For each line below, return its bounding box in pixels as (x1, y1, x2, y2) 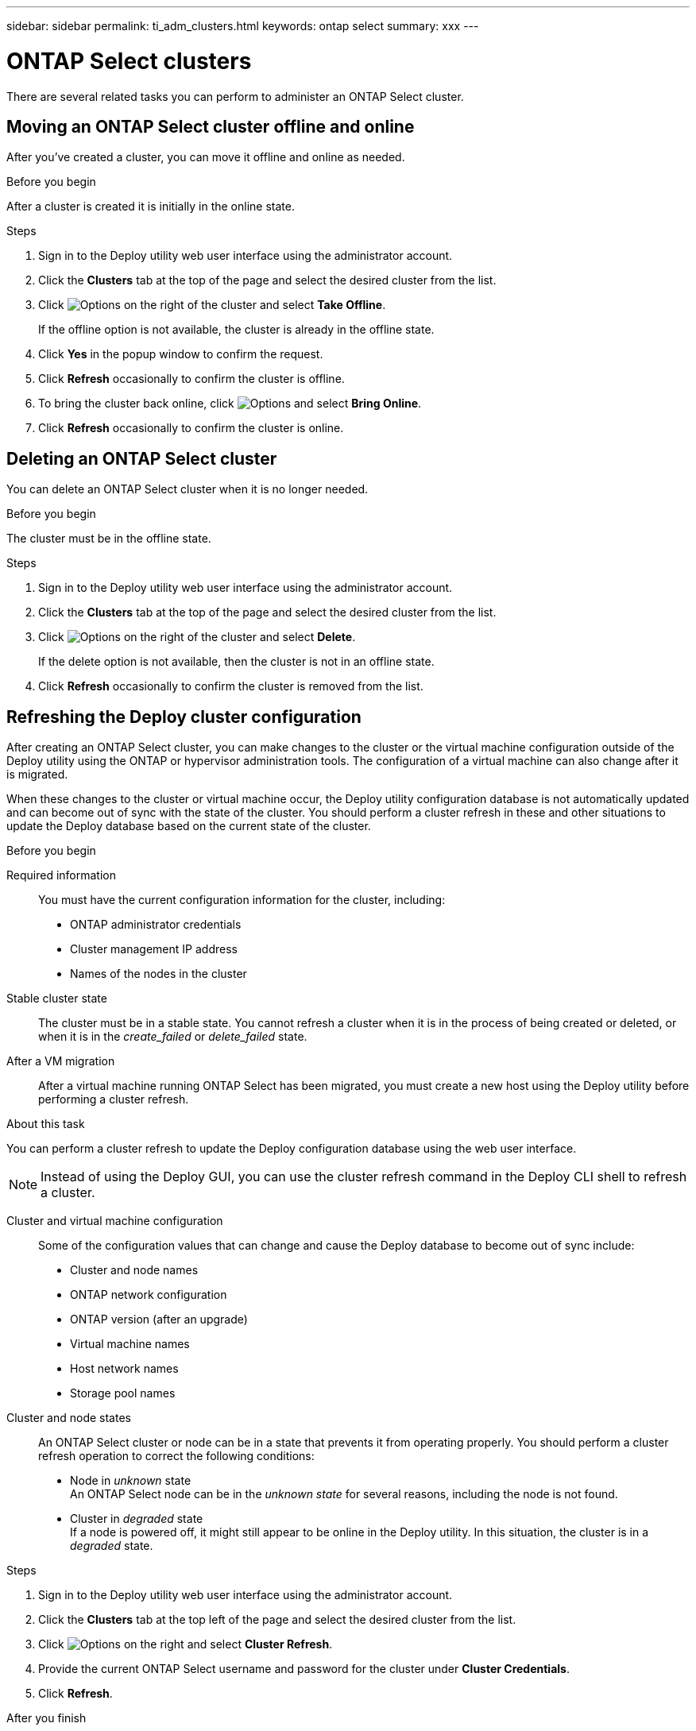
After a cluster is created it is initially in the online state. (6, 199, 295, 214)
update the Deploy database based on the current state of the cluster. (6, 819, 371, 833)
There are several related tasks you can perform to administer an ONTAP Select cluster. (6, 89, 464, 103)
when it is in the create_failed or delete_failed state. (38, 1030, 307, 1044)
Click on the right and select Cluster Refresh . (38, 1637, 333, 1652)
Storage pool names (70, 1386, 176, 1401)
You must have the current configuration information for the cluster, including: (38, 893, 446, 907)
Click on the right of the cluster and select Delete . (38, 630, 356, 644)
